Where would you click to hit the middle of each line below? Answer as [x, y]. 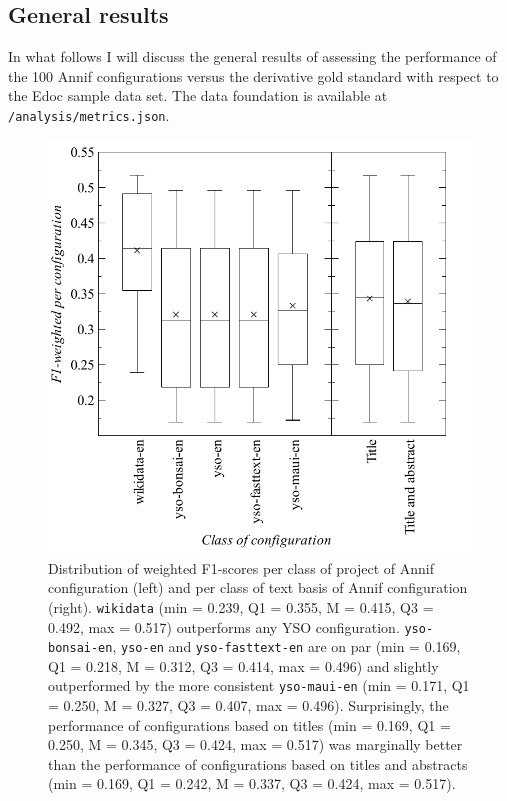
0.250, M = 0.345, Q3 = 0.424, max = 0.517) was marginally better [255, 744]
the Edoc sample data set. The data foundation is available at [198, 95]
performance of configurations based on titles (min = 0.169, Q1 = [249, 724]
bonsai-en [80, 648]
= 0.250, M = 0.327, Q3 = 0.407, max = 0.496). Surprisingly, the [248, 705]
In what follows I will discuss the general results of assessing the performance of [252, 56]
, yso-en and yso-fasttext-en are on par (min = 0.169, [286, 646]
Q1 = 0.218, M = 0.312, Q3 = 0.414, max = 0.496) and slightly [243, 665]
